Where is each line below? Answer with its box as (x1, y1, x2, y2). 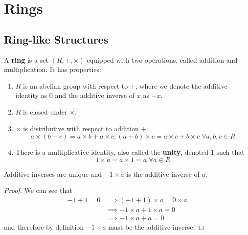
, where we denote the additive (135, 80, 227, 91)
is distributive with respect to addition (23, 123, 139, 133)
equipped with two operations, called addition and (87, 54, 238, 65)
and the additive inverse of (55, 90, 135, 100)
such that (216, 147, 245, 157)
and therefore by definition (4, 222, 84, 232)
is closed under (23, 106, 68, 117)
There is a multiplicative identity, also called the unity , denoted (15, 147, 209, 157)
